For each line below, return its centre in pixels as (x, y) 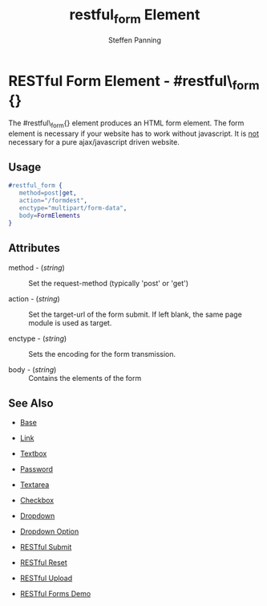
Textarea (34, 485)
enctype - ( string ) (38, 338)
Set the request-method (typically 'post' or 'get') (109, 283)
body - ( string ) (32, 369)
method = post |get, (48, 193)
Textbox (33, 454)
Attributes (34, 248)
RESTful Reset (44, 563)
